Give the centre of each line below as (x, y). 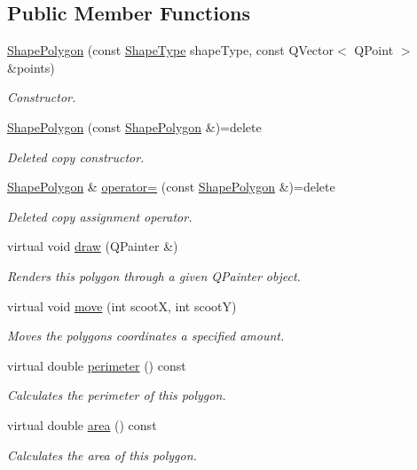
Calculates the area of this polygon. (102, 454)
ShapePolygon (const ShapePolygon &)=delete (134, 126)
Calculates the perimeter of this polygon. (117, 395)
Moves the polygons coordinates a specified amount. (146, 336)
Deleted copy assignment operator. (100, 216)
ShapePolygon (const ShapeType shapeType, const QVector (171, 50)
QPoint (374, 50)
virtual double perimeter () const (97, 365)
